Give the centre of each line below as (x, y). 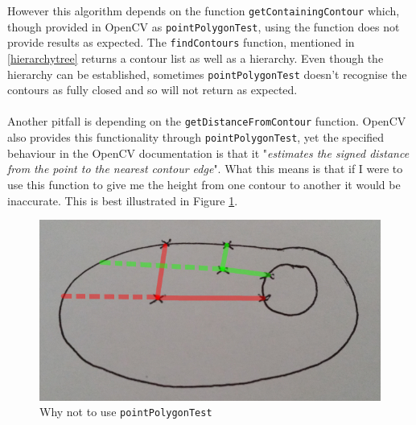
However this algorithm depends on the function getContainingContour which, (204, 10)
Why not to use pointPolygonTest (126, 412)
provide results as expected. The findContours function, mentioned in (181, 42)
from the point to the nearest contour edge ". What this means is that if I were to (205, 169)
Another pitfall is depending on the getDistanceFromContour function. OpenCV (207, 121)
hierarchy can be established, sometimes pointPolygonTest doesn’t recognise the (207, 74)
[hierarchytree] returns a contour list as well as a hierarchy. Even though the (196, 58)
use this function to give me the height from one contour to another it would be (204, 184)
